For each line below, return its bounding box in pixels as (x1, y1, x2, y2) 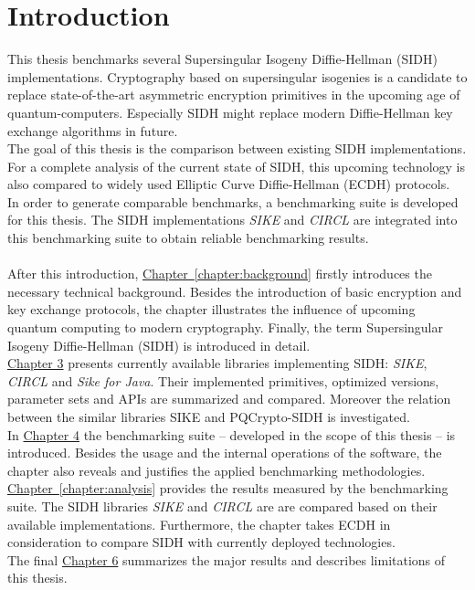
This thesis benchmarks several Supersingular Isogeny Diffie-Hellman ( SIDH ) (7, 49, 438, 68)
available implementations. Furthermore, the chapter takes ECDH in (7, 514, 391, 533)
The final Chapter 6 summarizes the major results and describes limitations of (7, 550, 446, 569)
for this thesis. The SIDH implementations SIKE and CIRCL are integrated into (7, 210, 458, 229)
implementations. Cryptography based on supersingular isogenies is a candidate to (7, 67, 468, 86)
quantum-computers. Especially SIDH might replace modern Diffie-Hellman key (7, 102, 453, 121)
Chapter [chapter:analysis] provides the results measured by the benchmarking (7, 479, 449, 498)
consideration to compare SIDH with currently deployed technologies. (7, 532, 396, 552)
